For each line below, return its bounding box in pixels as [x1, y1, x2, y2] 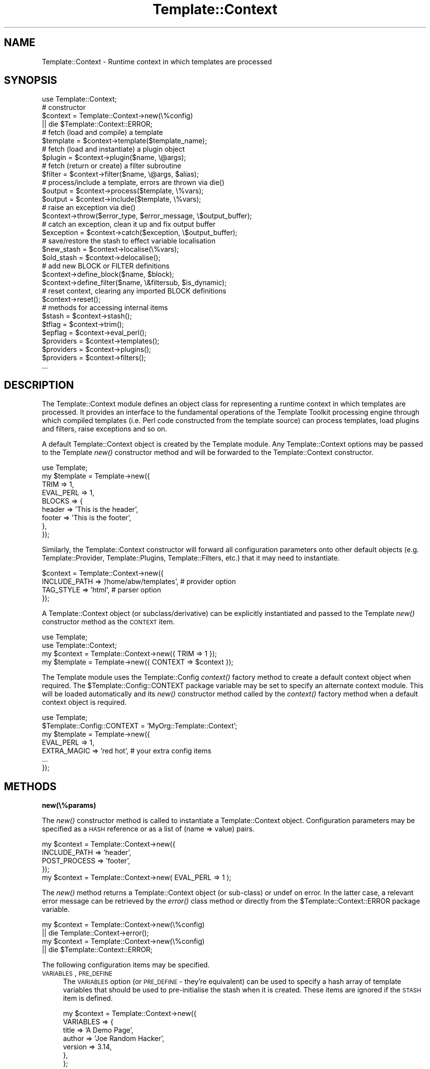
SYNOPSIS [4, 74, 57, 87]
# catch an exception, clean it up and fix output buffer [42, 220, 215, 229]
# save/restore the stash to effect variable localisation [42, 237, 215, 245]
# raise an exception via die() [42, 203, 136, 212]
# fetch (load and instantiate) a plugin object [42, 145, 185, 154]
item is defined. [63, 994, 113, 1003]
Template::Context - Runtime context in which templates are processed [42, 57, 272, 66]
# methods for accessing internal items [42, 303, 168, 312]
